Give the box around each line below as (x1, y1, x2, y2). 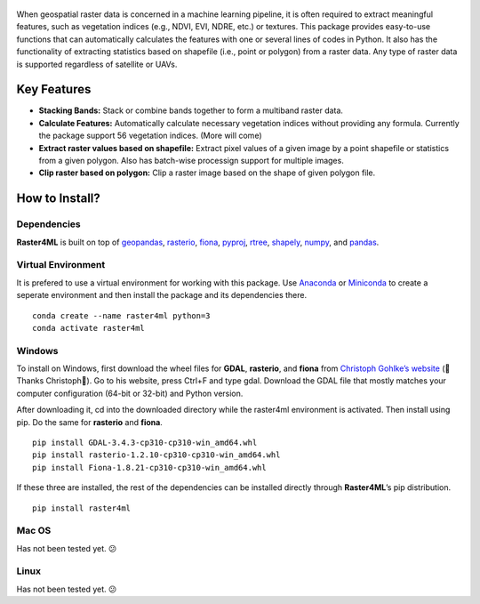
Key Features (16, 82, 92, 97)
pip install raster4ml (32, 503, 132, 513)
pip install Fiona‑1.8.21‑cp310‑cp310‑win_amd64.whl (32, 463, 267, 472)
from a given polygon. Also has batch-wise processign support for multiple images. (38, 156, 344, 166)
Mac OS (16, 525, 52, 537)
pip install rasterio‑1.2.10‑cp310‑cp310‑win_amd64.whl (32, 450, 281, 460)
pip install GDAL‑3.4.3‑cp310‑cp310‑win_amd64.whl (32, 437, 258, 447)
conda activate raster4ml (32, 323, 146, 333)
